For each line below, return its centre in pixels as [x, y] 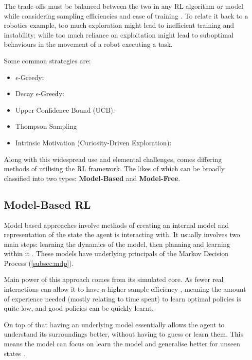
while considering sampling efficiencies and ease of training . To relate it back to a [126, 15]
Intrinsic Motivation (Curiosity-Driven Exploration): [93, 142]
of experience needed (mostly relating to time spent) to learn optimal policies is [123, 298]
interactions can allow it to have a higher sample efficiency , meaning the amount [125, 289]
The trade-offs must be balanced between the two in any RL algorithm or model [124, 6]
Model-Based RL [47, 204]
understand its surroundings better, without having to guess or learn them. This [124, 334]
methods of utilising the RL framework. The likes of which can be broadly [114, 169]
